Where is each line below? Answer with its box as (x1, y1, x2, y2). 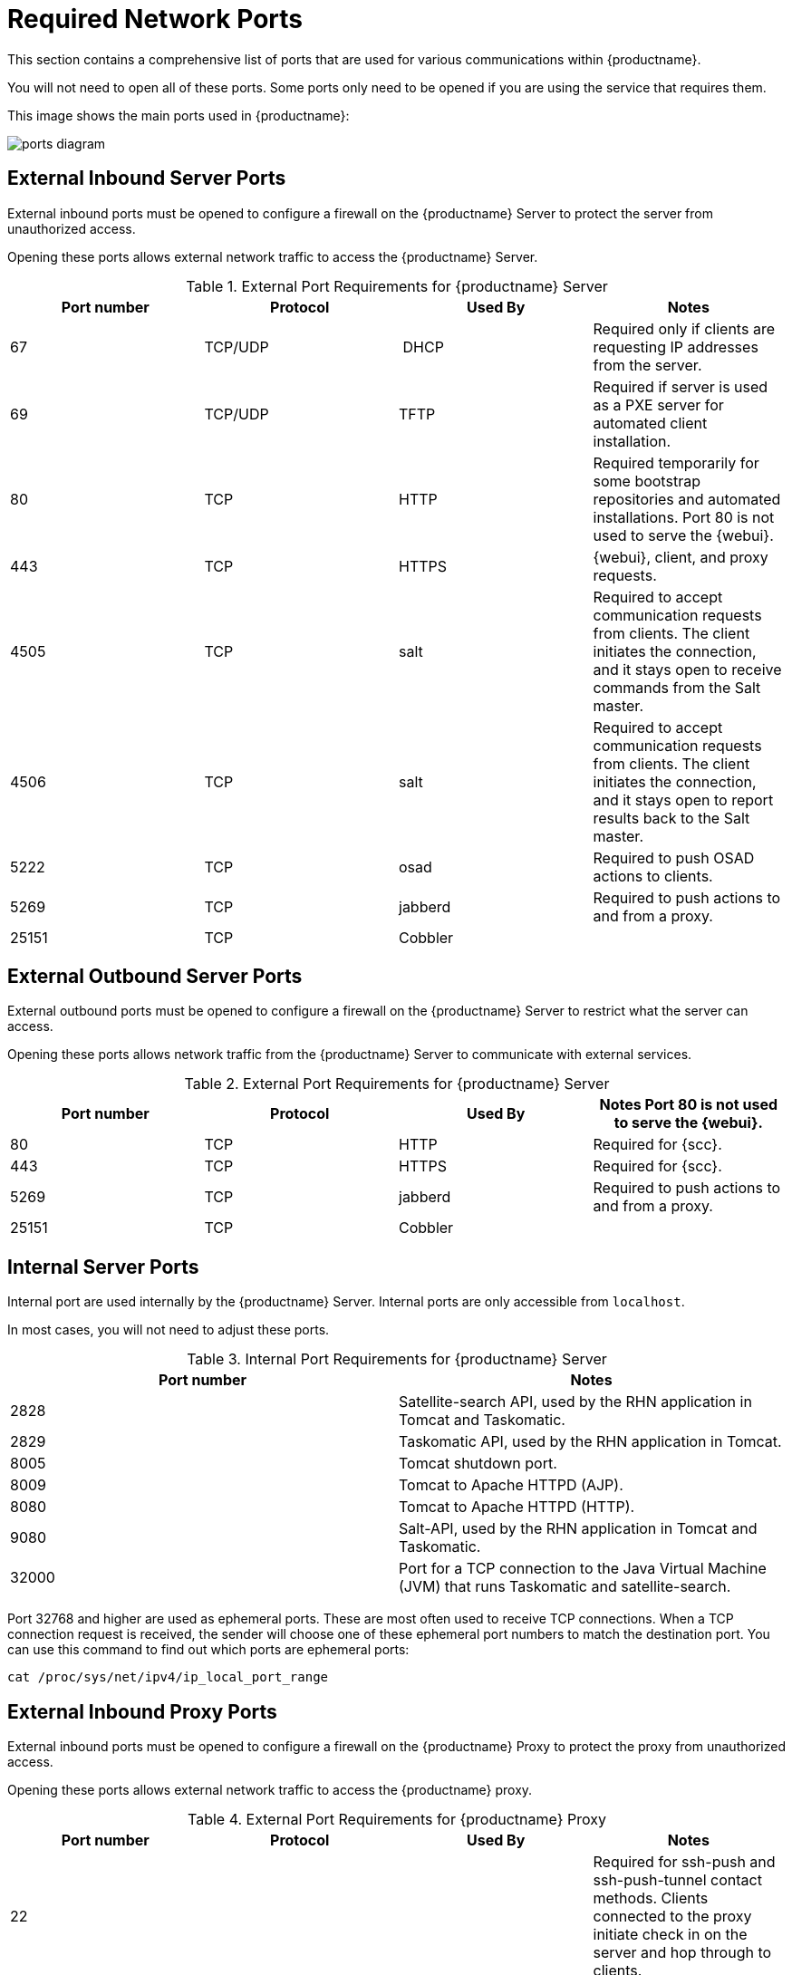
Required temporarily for (593, 453, 759, 472)
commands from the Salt (593, 678, 761, 697)
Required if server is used (593, 377, 768, 396)
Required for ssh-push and (593, 1853, 776, 1872)
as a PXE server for (593, 395, 724, 414)
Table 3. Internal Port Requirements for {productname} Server (187, 1350, 607, 1369)
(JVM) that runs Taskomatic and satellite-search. (399, 1577, 731, 1596)
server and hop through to (593, 1943, 772, 1962)
